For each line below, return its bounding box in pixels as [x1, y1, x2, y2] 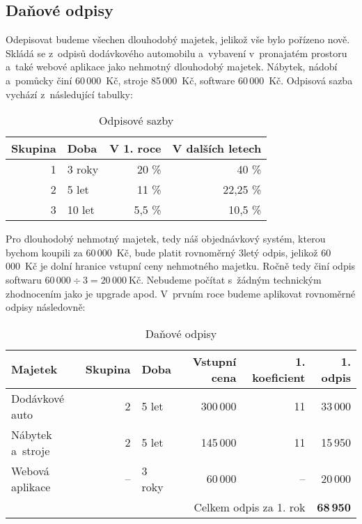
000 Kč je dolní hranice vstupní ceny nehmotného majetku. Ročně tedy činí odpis [6, 259, 356, 273]
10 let [67, 201, 95, 218]
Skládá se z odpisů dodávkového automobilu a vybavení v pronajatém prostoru [6, 45, 347, 60]
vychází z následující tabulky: [6, 86, 133, 101]
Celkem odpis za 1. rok [194, 498, 306, 515]
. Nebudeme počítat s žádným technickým [141, 272, 322, 286]
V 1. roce [109, 140, 162, 157]
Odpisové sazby [98, 112, 174, 129]
